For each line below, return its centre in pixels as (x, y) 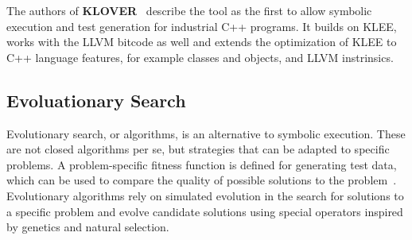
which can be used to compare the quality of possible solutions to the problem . (202, 180)
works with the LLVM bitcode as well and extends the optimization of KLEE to (202, 42)
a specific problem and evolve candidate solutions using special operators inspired (205, 211)
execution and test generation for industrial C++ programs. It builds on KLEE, (202, 26)
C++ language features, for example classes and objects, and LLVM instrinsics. (200, 57)
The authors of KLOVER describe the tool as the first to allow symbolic (189, 10)
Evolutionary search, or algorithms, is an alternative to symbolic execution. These (206, 133)
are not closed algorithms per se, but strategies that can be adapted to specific (198, 149)
